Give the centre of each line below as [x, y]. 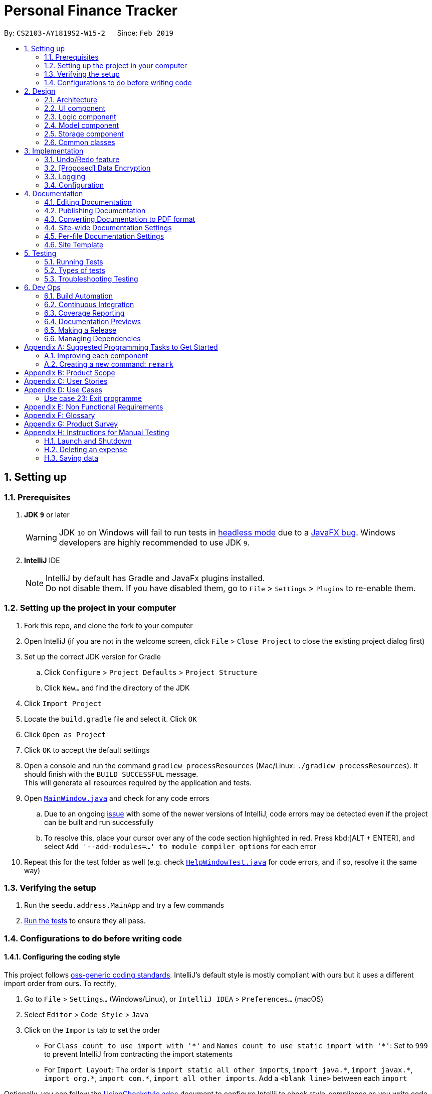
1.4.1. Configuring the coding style [62, 957]
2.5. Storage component [84, 133]
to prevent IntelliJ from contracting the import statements [139, 1054]
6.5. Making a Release [80, 330]
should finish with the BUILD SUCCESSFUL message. [111, 774]
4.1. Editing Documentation [88, 202]
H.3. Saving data [71, 458]
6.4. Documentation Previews [93, 321]
